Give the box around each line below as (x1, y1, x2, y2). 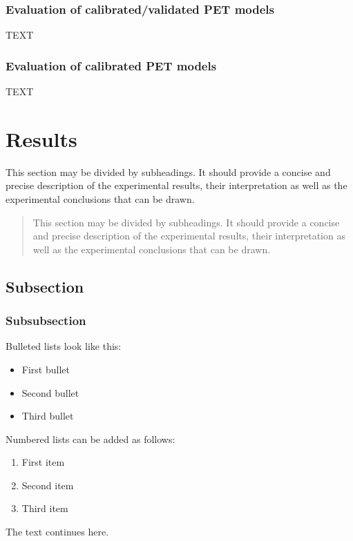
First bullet (21, 362, 70, 376)
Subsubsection (6, 312, 86, 329)
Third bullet (21, 409, 74, 423)
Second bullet (21, 385, 79, 400)
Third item (21, 501, 68, 515)
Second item (21, 478, 74, 492)
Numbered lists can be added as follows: (6, 431, 175, 446)
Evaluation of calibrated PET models (6, 57, 217, 74)
